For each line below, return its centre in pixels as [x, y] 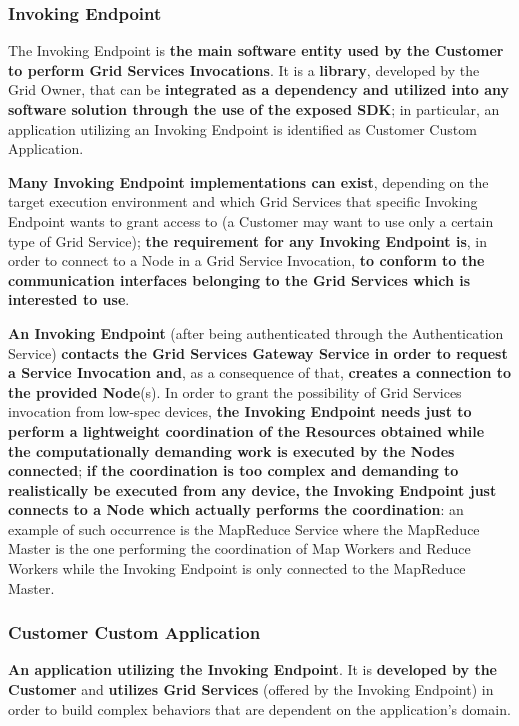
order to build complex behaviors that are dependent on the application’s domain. [259, 708]
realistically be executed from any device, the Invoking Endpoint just [252, 489]
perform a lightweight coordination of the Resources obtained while [246, 430]
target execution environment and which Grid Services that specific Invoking [243, 201]
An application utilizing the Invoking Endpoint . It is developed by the [252, 669]
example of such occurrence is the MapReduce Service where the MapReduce [244, 528]
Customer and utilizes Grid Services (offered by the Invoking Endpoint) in [251, 689]
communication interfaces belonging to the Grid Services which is [239, 279]
